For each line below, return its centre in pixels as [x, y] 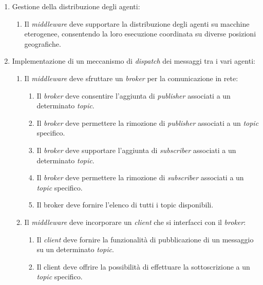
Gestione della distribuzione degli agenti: [76, 6]
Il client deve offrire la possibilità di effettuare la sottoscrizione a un [143, 266]
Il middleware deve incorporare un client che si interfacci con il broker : [135, 222]
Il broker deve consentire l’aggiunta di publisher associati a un [134, 95]
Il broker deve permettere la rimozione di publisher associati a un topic [148, 122]
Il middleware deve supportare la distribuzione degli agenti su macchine [137, 23]
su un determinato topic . [75, 249]
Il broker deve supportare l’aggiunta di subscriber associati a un [136, 150]
